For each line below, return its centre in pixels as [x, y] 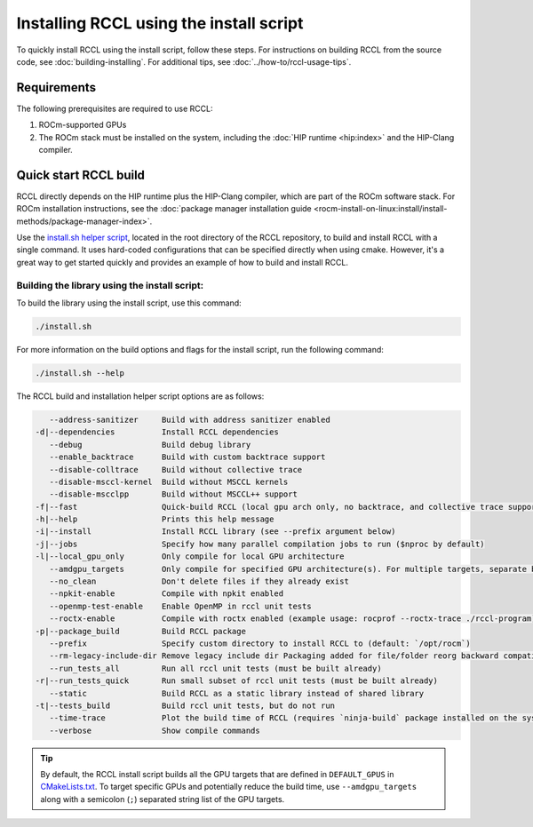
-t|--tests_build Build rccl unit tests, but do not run [185, 705]
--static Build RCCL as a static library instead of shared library [237, 693]
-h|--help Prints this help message [155, 519]
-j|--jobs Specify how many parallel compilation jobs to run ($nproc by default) [260, 544]
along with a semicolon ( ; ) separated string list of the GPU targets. [163, 799]
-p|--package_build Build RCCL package [140, 631]
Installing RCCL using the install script [160, 23]
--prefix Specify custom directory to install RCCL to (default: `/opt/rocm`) [260, 643]
